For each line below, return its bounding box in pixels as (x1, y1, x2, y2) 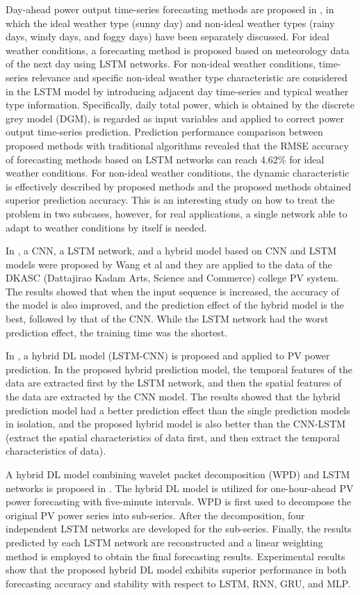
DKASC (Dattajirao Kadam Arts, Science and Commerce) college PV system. (6, 270, 339, 285)
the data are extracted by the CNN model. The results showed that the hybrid (6, 389, 341, 404)
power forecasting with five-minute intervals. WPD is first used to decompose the (6, 494, 352, 509)
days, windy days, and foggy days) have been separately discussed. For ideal (6, 29, 329, 44)
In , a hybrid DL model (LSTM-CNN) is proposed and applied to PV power (6, 348, 330, 363)
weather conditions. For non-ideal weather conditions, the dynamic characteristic (6, 165, 350, 180)
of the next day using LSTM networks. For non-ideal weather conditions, (6, 56, 316, 71)
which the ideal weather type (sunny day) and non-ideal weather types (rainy (6, 15, 335, 30)
